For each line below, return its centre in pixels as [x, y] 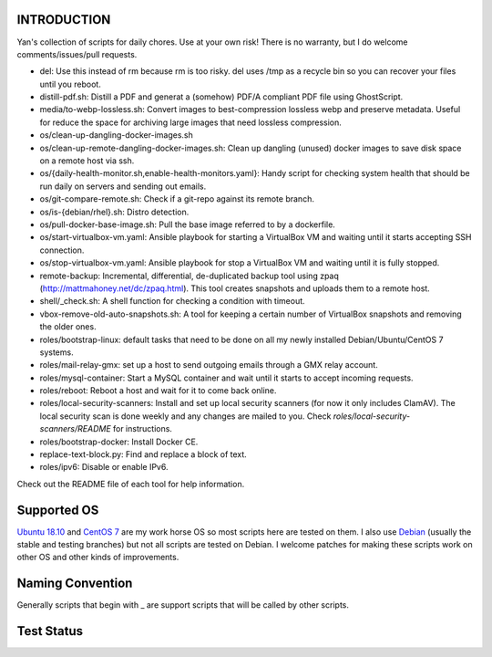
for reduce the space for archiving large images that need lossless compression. [190, 122]
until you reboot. [71, 84]
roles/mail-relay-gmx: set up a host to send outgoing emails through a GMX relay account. [209, 365]
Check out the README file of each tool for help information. [131, 484]
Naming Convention [75, 584]
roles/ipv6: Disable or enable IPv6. [104, 467]
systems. [56, 352]
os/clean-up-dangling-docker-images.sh [116, 135]
